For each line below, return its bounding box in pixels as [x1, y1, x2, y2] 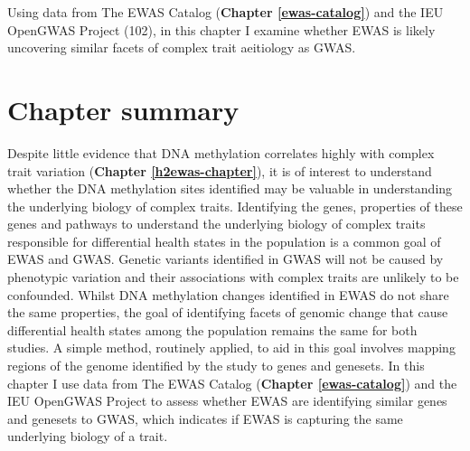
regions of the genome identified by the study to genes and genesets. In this [7, 356, 425, 375]
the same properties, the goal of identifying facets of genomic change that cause [7, 303, 448, 322]
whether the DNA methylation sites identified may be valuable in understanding [7, 179, 453, 198]
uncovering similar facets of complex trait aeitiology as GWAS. [7, 38, 356, 57]
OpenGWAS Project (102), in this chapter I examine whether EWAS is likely [7, 20, 436, 39]
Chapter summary [7, 90, 240, 127]
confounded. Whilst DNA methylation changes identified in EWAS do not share [7, 285, 449, 304]
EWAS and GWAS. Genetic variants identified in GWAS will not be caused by [7, 249, 444, 268]
